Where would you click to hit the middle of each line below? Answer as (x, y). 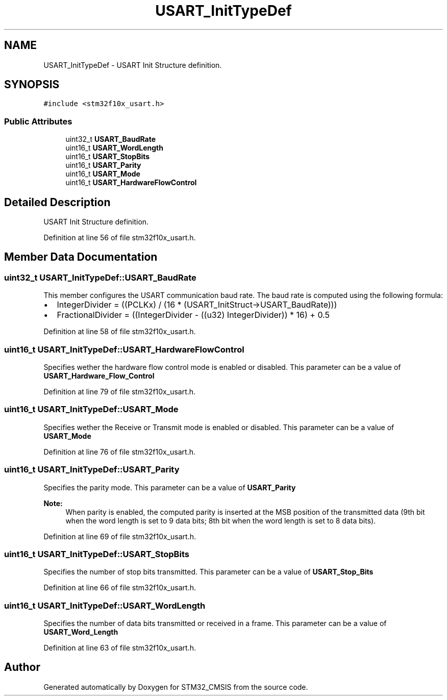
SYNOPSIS (32, 85)
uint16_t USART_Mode (103, 174)
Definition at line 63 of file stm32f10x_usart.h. (120, 648)
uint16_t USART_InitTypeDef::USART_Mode (91, 409)
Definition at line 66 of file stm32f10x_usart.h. (120, 588)
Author (22, 667)
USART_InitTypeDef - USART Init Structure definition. (133, 65)
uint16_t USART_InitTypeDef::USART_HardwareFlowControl (124, 349)
